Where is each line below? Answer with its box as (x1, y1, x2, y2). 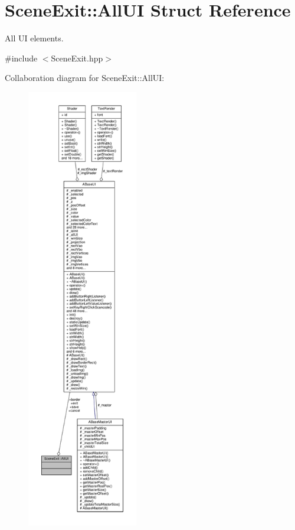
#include (5, 51, 38, 64)
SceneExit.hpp (51, 51, 103, 64)
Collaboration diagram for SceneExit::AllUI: (5, 71, 165, 84)
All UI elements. (5, 32, 64, 44)
